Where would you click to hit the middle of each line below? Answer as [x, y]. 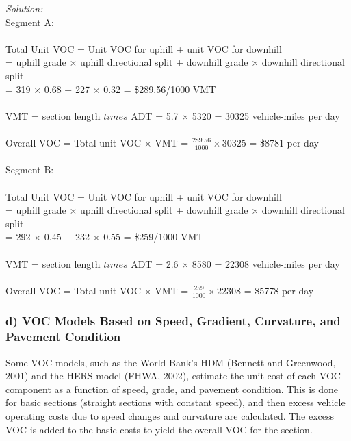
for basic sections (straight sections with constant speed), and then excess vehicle [175, 402]
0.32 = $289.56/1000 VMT [160, 89]
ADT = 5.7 [155, 115]
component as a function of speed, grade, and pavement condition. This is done [172, 389]
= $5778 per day [279, 290]
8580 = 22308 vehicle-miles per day [266, 263]
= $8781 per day [284, 142]
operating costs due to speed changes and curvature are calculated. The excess [170, 416]
